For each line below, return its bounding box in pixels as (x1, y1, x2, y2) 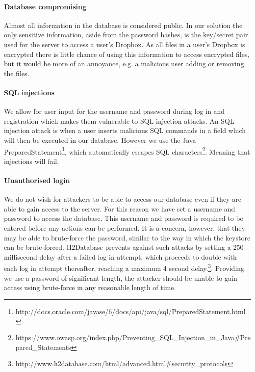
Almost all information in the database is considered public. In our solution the (4, 20, 243, 30)
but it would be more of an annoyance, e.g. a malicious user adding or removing (4, 58, 244, 69)
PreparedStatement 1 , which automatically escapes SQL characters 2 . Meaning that (4, 145, 250, 157)
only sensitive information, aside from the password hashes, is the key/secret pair (4, 29, 248, 40)
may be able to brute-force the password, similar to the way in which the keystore (4, 232, 251, 242)
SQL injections (4, 87, 55, 97)
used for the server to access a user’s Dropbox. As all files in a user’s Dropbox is (4, 39, 245, 49)
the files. (4, 68, 29, 78)
